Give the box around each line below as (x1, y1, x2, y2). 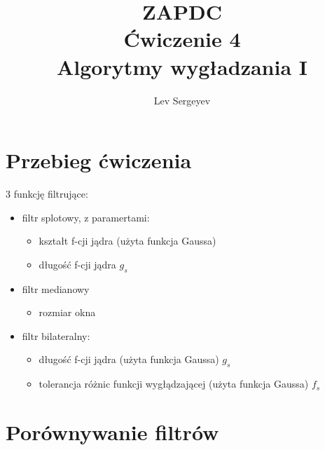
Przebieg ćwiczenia (6, 146, 192, 175)
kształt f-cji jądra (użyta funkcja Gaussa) (39, 233, 216, 248)
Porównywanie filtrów (6, 417, 219, 446)
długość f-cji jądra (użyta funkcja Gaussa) (39, 352, 219, 367)
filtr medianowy (22, 281, 90, 296)
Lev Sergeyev (153, 93, 211, 107)
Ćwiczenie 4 (123, 25, 241, 53)
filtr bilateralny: (22, 328, 90, 343)
